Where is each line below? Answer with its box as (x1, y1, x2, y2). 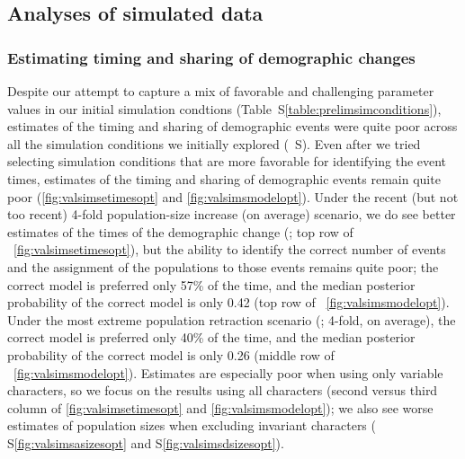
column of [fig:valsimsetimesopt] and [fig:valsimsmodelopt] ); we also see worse (7, 398, 434, 417)
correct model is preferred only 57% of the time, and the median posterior (7, 275, 416, 294)
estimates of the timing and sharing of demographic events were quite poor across (7, 117, 458, 136)
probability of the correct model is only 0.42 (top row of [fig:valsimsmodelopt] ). (7, 293, 450, 312)
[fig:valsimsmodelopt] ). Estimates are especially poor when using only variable (13, 363, 443, 382)
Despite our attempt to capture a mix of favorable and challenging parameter (7, 82, 434, 100)
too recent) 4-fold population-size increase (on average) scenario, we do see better (7, 205, 456, 224)
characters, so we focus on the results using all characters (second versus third (7, 381, 438, 400)
